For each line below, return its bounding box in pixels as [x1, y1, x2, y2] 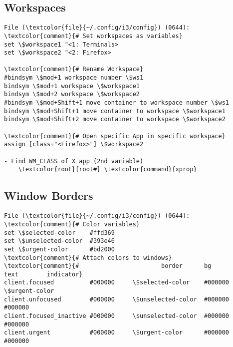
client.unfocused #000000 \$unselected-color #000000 [4, 295, 230, 303]
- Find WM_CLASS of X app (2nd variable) [4, 157, 144, 165]
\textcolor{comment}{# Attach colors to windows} [4, 254, 172, 261]
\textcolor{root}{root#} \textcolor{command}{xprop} [18, 166, 197, 173]
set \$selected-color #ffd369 [4, 229, 115, 236]
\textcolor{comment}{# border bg [4, 262, 212, 270]
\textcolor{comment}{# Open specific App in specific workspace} [4, 132, 226, 140]
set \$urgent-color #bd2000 [4, 245, 115, 253]
